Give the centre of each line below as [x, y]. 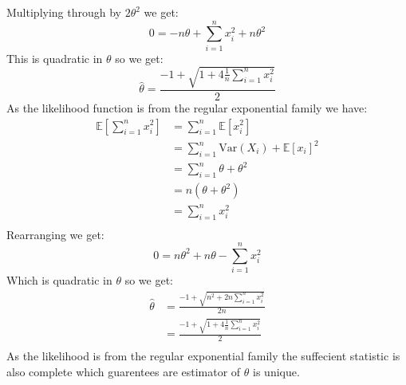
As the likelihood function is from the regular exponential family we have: [187, 107]
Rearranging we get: [55, 234]
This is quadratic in [55, 58]
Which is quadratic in [59, 280]
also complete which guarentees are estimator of [124, 371]
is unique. [276, 371]
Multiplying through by [64, 12]
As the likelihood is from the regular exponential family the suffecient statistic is [203, 356]
